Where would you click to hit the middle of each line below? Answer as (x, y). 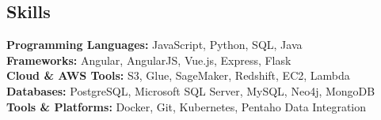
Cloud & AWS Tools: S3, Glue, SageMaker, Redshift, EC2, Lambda (178, 75)
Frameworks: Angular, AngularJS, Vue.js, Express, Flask (149, 60)
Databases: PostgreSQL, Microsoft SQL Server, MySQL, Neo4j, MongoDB (191, 90)
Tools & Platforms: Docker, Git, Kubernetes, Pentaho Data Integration (187, 106)
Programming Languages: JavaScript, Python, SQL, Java (154, 45)
